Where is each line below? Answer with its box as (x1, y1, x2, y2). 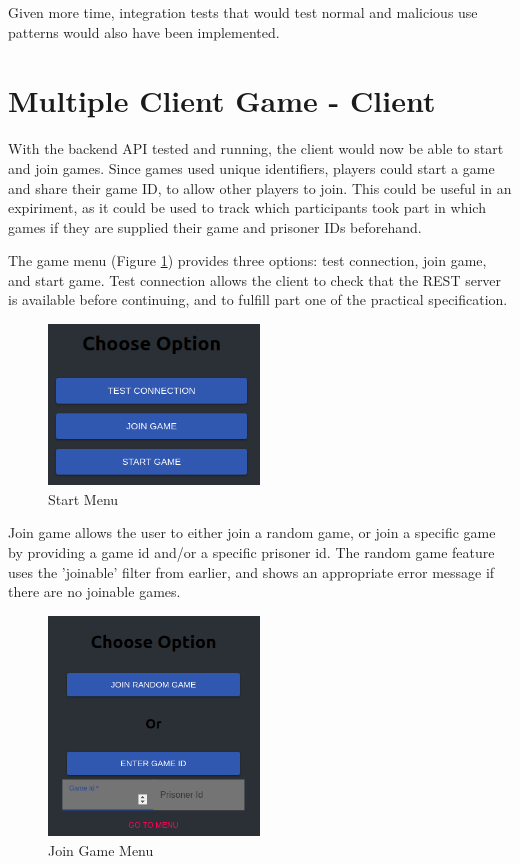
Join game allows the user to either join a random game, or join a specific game (8, 522, 496, 543)
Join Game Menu (48, 839, 154, 860)
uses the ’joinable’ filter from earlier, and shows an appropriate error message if (8, 561, 495, 582)
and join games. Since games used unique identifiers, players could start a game (8, 157, 495, 178)
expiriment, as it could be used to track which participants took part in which (8, 197, 486, 218)
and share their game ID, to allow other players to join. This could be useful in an (8, 177, 512, 198)
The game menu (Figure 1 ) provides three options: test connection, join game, (8, 250, 487, 271)
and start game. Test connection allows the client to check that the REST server (8, 269, 502, 290)
